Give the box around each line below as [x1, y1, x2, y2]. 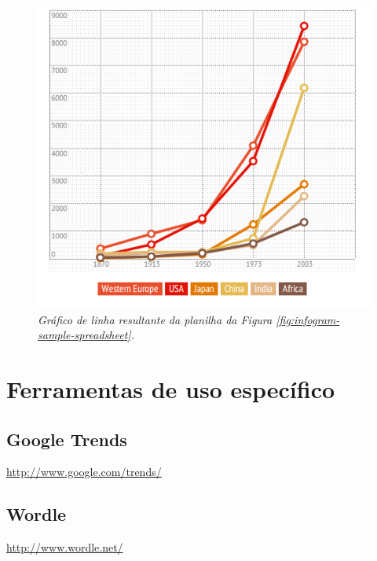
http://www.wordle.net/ [6, 539, 123, 555]
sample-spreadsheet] [38, 327, 131, 343]
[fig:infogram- [276, 311, 340, 327]
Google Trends [6, 426, 127, 451]
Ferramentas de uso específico [6, 373, 335, 405]
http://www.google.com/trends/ [6, 463, 162, 480]
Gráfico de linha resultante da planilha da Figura [38, 311, 273, 327]
